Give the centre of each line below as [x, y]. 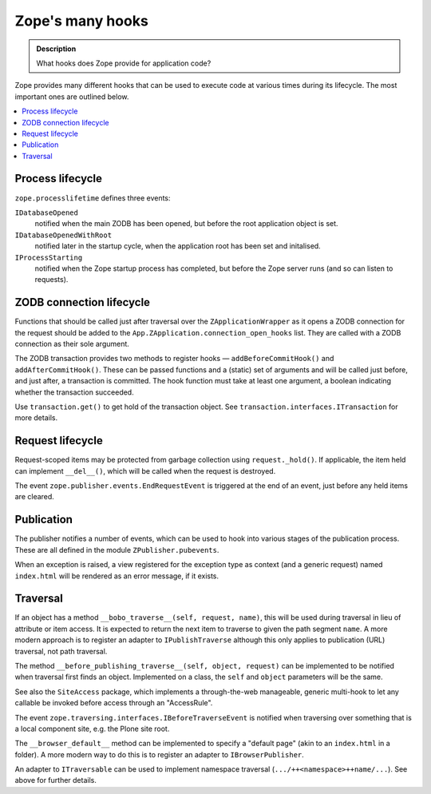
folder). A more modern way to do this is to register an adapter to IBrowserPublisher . [160, 754]
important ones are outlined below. [72, 97]
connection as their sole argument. [72, 344]
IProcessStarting [49, 257]
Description [56, 49]
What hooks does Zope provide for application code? [124, 63]
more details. [36, 418]
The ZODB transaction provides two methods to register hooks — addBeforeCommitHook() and [174, 359]
